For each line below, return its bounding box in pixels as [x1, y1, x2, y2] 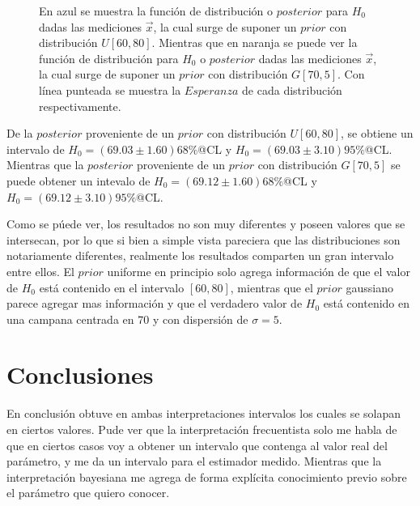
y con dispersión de [152, 310, 248, 327]
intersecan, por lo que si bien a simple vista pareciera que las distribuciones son [6, 231, 401, 248]
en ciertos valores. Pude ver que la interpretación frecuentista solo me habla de [6, 421, 397, 437]
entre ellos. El [6, 262, 74, 279]
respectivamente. [39, 97, 121, 114]
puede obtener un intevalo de [6, 172, 151, 189]
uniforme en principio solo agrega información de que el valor [107, 262, 410, 279]
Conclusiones [6, 358, 154, 391]
